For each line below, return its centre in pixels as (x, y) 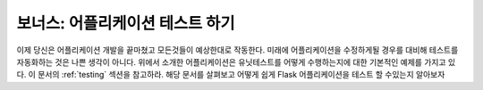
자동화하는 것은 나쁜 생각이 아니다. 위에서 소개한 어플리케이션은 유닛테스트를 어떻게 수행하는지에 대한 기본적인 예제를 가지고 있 (236, 61)
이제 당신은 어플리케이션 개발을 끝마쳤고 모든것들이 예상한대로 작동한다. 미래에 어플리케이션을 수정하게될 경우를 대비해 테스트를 (237, 50)
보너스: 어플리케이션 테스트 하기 (126, 23)
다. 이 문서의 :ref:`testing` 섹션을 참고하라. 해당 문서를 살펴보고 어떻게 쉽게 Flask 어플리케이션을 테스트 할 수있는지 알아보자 (231, 75)
